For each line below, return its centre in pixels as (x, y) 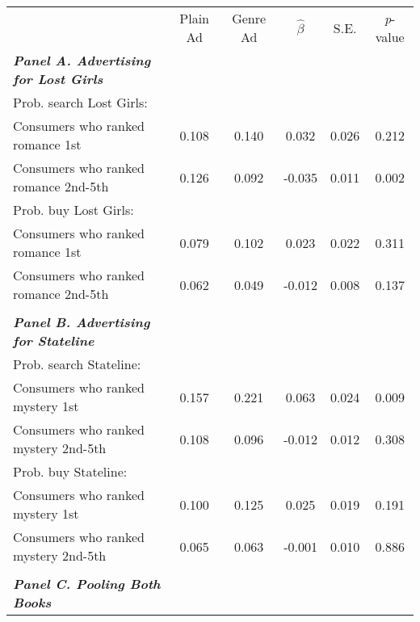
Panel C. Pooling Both (87, 584)
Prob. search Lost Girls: (80, 102)
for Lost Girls (58, 79)
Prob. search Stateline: (77, 364)
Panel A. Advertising (82, 60)
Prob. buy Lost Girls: (73, 210)
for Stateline (54, 340)
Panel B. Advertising (82, 322)
